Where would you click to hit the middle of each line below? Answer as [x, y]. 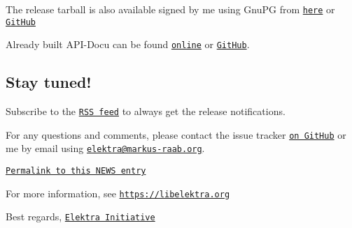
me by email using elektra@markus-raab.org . [105, 148]
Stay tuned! [49, 82]
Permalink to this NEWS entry [76, 171]
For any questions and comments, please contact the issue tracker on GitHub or [176, 134]
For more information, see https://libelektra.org [118, 193]
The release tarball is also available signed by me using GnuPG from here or [170, 9]
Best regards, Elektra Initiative [80, 216]
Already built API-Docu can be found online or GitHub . [128, 44]
